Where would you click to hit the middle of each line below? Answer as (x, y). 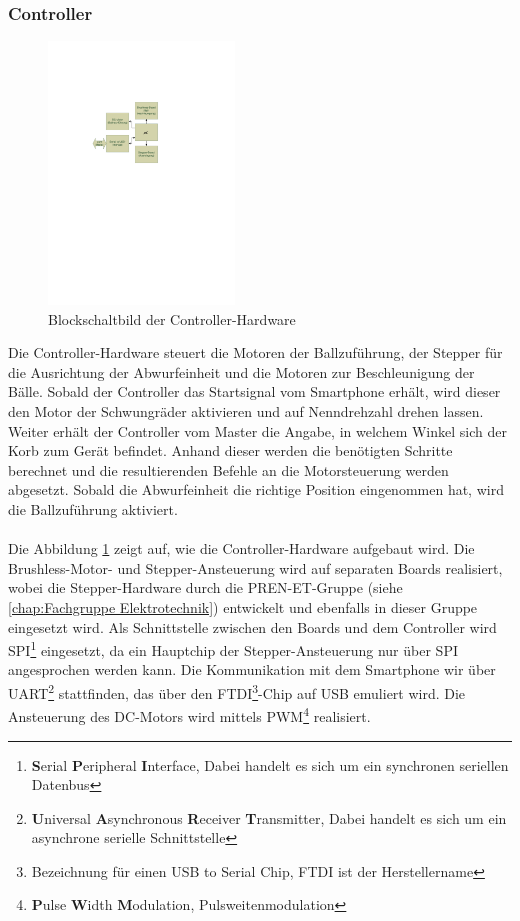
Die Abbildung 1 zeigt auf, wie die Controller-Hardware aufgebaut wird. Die (241, 548)
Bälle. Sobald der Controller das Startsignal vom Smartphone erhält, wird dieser (254, 391)
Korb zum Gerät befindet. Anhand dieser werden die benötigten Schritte (230, 450)
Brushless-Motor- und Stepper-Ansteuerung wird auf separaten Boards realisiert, (255, 567)
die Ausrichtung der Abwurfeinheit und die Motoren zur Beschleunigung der (241, 371)
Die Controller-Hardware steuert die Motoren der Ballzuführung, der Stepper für (255, 352)
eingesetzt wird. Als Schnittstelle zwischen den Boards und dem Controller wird (252, 626)
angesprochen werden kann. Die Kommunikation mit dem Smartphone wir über (252, 669)
